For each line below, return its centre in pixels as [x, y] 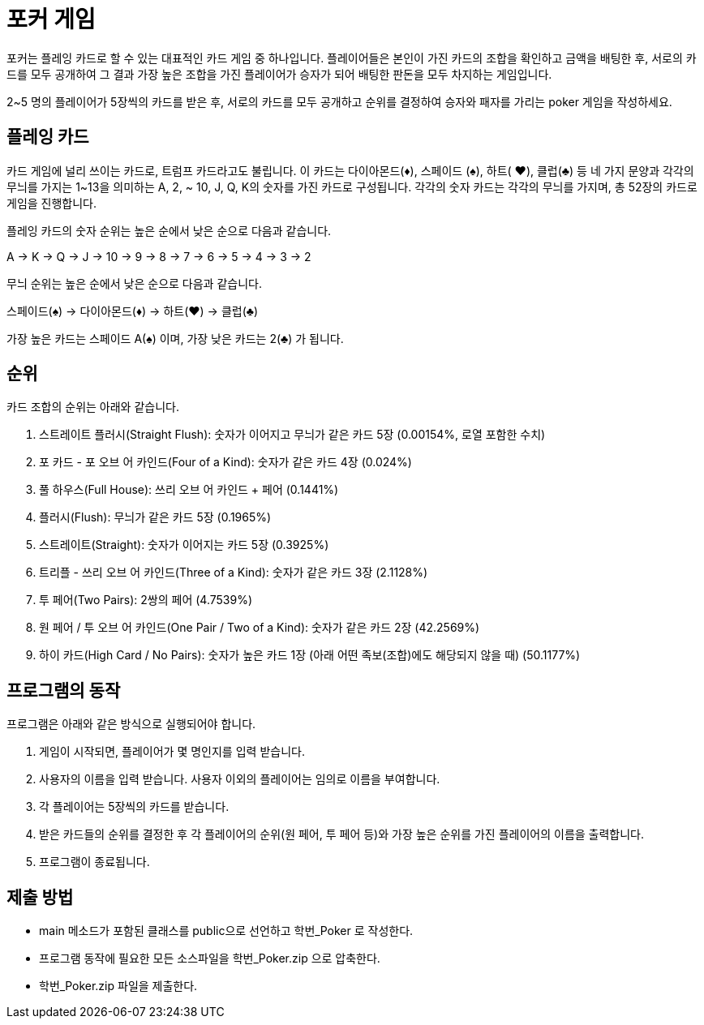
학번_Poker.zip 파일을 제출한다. [118, 986]
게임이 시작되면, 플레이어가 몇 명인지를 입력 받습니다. [172, 752]
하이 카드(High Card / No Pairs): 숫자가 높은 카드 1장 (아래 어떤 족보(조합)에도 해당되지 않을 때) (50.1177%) [310, 655]
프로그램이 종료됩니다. [94, 862]
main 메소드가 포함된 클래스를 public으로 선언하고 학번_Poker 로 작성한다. [226, 931]
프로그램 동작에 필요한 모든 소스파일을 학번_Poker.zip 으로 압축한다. [210, 959]
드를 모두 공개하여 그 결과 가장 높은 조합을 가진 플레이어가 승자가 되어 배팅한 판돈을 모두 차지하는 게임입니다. [279, 74]
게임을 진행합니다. [52, 203]
